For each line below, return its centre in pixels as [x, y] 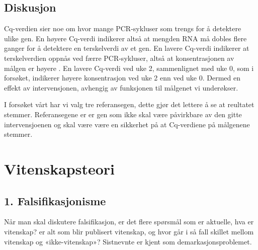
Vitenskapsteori [59, 168]
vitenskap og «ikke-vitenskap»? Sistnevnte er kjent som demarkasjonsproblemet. [128, 241]
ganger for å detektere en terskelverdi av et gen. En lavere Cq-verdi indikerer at [127, 48]
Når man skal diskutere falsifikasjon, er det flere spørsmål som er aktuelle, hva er [129, 222]
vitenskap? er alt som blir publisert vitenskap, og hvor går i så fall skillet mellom [129, 231]
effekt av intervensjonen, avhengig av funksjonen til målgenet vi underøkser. [121, 87]
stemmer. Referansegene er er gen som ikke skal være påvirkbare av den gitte [123, 114]
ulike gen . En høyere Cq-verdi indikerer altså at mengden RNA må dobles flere [125, 38]
